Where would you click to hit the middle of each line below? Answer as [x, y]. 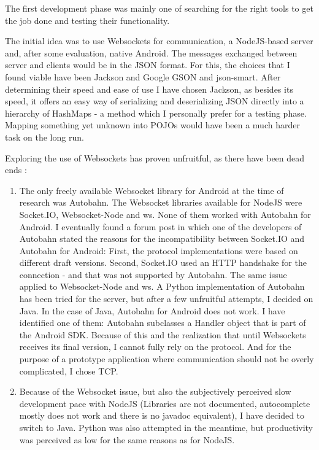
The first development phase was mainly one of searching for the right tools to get [159, 8]
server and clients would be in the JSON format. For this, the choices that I [148, 65]
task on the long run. [44, 137]
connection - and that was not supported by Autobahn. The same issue [153, 274]
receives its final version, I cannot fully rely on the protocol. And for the [155, 347]
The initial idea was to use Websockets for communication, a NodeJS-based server [159, 41]
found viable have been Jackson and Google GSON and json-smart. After [143, 76]
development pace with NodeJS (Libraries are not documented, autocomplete [165, 403]
